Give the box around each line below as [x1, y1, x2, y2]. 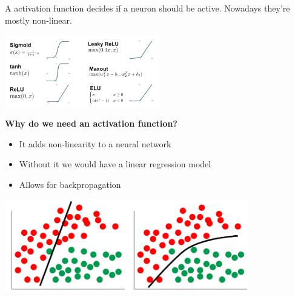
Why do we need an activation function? [5, 117, 177, 130]
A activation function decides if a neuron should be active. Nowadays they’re [5, 2, 290, 14]
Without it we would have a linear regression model [19, 158, 211, 170]
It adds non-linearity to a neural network [19, 137, 171, 150]
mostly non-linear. [5, 13, 72, 26]
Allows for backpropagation [19, 178, 121, 191]
